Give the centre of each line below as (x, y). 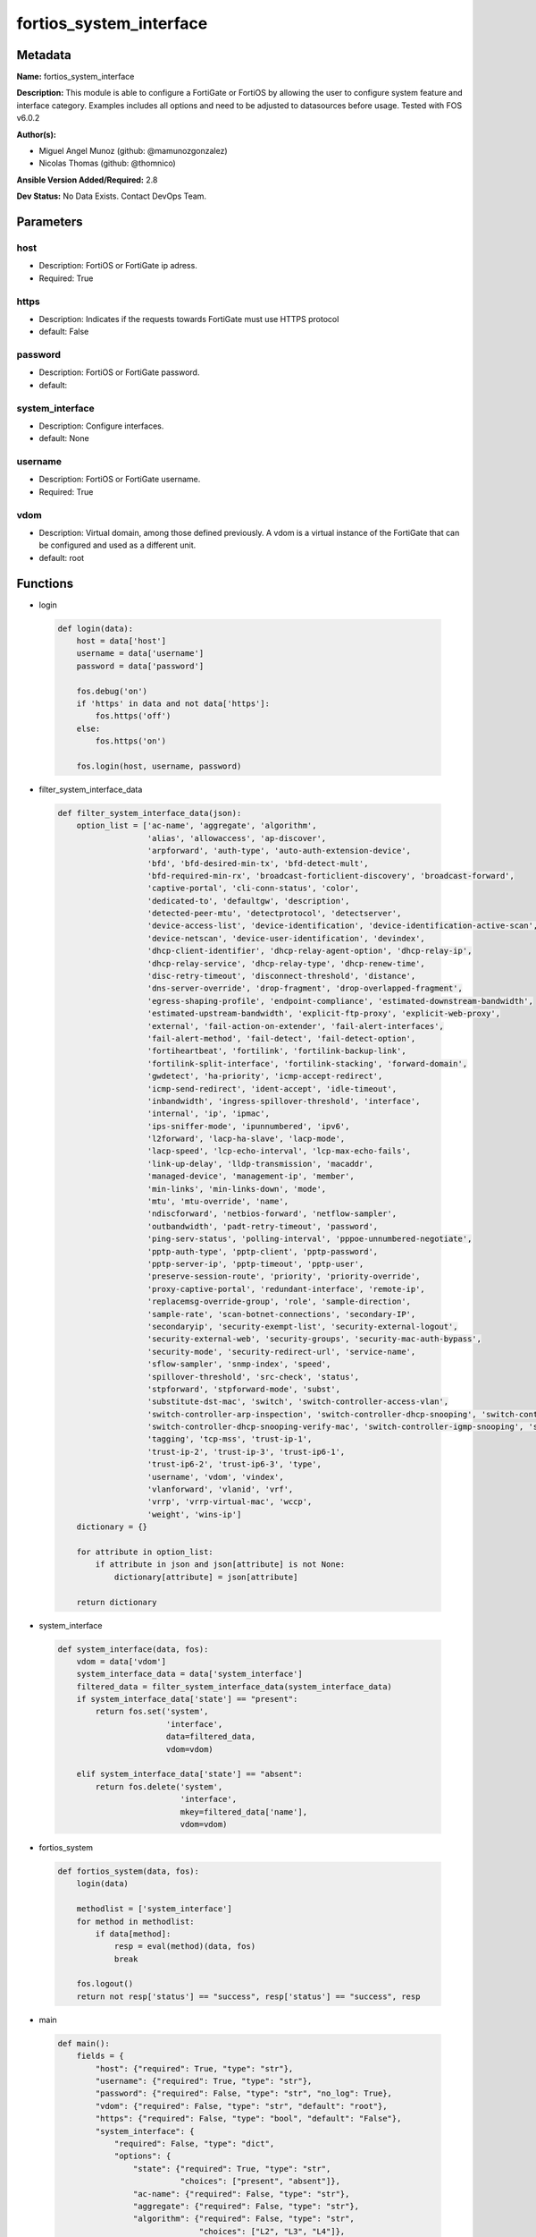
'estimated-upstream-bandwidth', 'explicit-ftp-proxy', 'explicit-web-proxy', (323, 1014)
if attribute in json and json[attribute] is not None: (220, 1565)
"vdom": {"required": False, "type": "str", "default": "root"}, (241, 2106)
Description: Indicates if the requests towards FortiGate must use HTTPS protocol (189, 319)
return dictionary (117, 1602)
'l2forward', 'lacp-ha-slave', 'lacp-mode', (246, 1139)
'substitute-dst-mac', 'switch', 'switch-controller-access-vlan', (298, 1402)
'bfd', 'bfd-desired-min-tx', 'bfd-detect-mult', (258, 863)
